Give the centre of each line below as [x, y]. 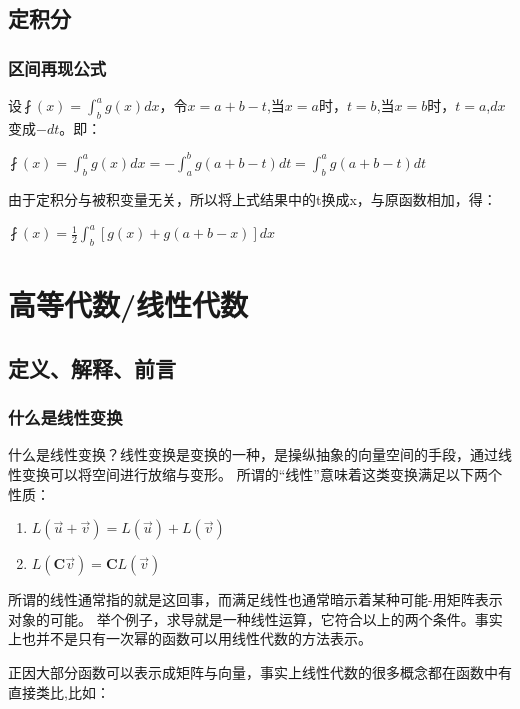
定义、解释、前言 [92, 367]
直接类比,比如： [59, 691]
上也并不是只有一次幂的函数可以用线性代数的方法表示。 [190, 638]
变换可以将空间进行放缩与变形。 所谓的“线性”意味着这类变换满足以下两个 [261, 474]
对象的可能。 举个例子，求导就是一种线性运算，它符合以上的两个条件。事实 [255, 618]
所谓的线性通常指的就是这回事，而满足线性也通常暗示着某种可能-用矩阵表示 [255, 599]
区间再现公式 [57, 67]
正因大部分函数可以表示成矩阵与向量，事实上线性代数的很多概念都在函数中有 [260, 672]
